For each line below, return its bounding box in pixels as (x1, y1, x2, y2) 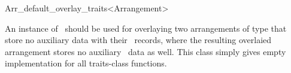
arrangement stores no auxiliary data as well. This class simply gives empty (5, 45, 286, 57)
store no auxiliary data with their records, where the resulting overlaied (5, 34, 272, 46)
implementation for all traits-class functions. (5, 57, 167, 69)
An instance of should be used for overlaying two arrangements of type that (5, 22, 287, 34)
